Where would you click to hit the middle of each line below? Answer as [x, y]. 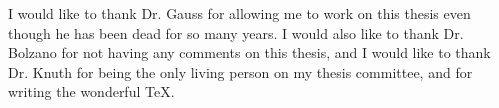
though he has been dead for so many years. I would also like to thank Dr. [236, 32]
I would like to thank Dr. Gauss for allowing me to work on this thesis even [239, 13]
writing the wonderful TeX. [91, 91]
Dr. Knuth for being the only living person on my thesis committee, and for [240, 71]
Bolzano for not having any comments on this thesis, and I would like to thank [249, 52]
